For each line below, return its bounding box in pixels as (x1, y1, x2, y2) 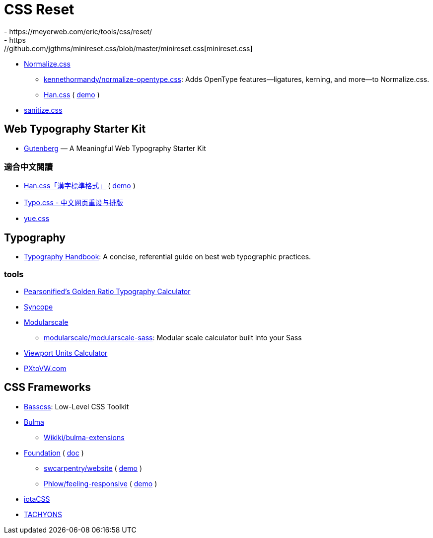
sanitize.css (24, 105, 63, 114)
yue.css (24, 214, 50, 223)
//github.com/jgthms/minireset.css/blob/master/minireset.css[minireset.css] (4, 44, 253, 53)
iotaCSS (24, 494, 50, 503)
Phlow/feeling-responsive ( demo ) (44, 479, 157, 488)
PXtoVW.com (24, 364, 67, 373)
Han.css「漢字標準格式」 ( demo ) (24, 181, 136, 190)
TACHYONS (24, 510, 62, 519)
